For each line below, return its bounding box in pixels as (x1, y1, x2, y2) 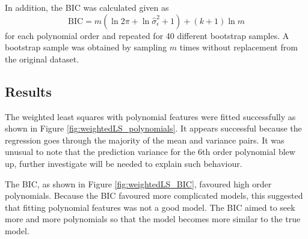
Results (5, 82, 52, 100)
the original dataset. (5, 52, 79, 65)
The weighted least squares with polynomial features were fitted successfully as (5, 110, 296, 123)
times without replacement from (179, 41, 298, 53)
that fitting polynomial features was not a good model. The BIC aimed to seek (5, 201, 295, 213)
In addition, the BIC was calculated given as (5, 1, 169, 13)
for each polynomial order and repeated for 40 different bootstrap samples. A (5, 29, 289, 41)
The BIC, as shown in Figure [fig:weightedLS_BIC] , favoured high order (5, 177, 272, 190)
